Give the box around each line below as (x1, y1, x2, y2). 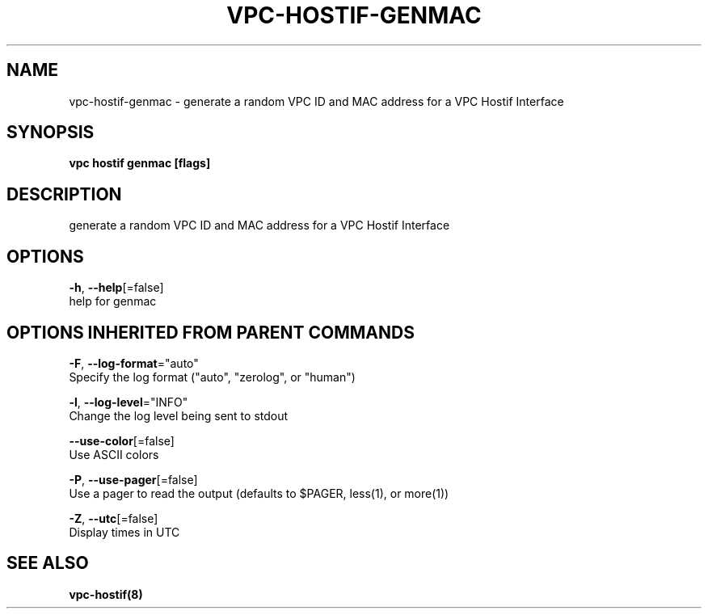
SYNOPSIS (6, 122, 95, 143)
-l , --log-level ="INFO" (69, 394, 188, 409)
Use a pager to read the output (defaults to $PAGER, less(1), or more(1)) (69, 486, 449, 500)
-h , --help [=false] (69, 280, 164, 295)
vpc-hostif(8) (69, 587, 143, 601)
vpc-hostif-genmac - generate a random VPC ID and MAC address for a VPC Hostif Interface (69, 94, 564, 108)
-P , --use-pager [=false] (69, 472, 198, 487)
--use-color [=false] (69, 433, 175, 448)
